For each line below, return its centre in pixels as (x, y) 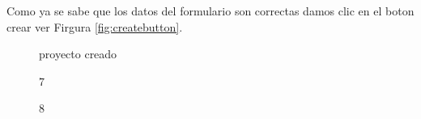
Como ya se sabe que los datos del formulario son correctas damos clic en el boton (210, 11)
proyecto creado (78, 54)
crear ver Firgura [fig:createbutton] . (95, 26)
